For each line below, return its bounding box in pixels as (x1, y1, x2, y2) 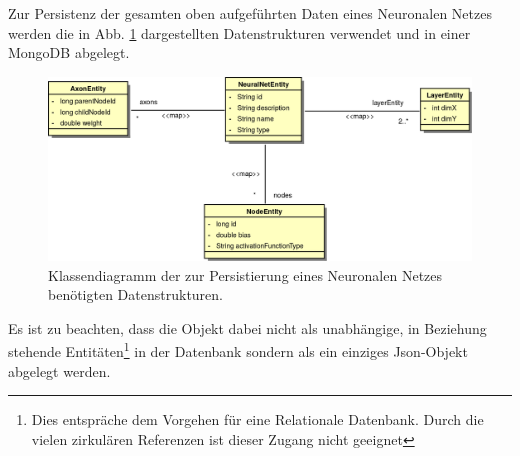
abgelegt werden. (8, 360, 111, 381)
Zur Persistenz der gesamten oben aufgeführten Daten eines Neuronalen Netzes (8, 3, 492, 23)
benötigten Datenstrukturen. (48, 284, 223, 305)
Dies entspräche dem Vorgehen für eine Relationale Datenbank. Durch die (31, 409, 484, 430)
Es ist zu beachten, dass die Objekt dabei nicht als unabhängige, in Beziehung (8, 317, 487, 338)
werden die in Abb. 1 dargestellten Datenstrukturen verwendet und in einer (8, 22, 471, 43)
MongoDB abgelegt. (8, 42, 130, 63)
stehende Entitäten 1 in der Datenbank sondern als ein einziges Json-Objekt (8, 338, 468, 362)
